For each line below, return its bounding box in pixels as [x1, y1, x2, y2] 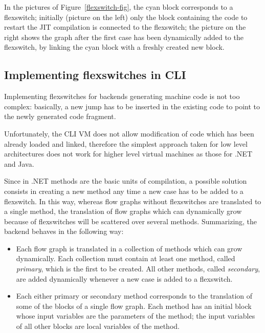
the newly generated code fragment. [4, 111, 116, 122]
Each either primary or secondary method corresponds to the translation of [16, 290, 253, 301]
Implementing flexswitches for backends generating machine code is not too [4, 91, 240, 102]
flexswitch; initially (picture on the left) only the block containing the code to [4, 11, 248, 22]
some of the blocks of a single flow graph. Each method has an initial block [16, 300, 252, 311]
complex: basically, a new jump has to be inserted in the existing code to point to [4, 101, 260, 111]
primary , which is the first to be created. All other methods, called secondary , [16, 263, 260, 274]
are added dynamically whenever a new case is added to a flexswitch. [16, 273, 233, 284]
